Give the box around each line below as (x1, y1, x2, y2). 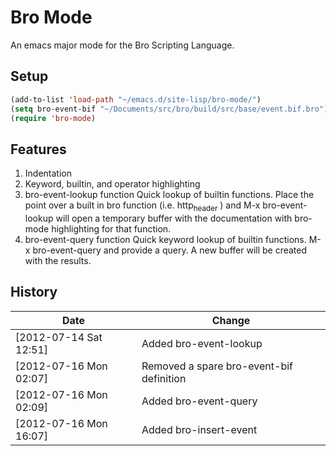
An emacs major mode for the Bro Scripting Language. (10, 39, 235, 51)
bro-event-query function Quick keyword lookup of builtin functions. (24, 233, 307, 245)
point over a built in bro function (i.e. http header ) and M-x (24, 199, 261, 213)
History (10, 284, 58, 301)
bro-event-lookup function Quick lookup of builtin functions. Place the (24, 189, 315, 201)
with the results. (24, 254, 92, 266)
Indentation (24, 167, 72, 180)
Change (211, 313, 251, 327)
